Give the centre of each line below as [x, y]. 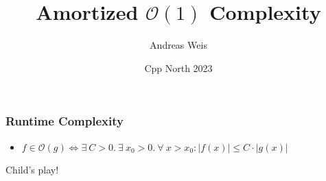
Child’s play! [32, 170]
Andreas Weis [178, 45]
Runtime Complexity [65, 121]
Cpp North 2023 [178, 68]
